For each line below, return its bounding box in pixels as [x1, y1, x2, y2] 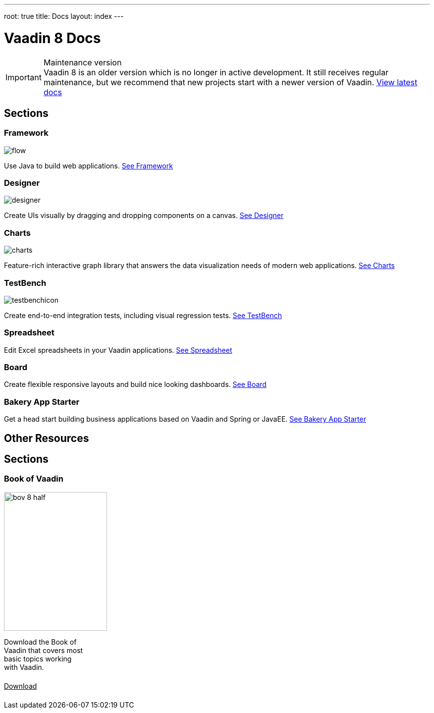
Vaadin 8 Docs [4, 29, 101, 47]
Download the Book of [4, 637, 77, 646]
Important [5, 72, 42, 82]
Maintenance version [43, 57, 122, 67]
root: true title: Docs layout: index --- [4, 12, 124, 20]
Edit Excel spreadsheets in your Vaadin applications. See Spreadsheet [4, 345, 232, 354]
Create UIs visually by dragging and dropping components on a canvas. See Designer [4, 211, 284, 220]
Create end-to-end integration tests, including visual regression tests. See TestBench [4, 311, 282, 320]
